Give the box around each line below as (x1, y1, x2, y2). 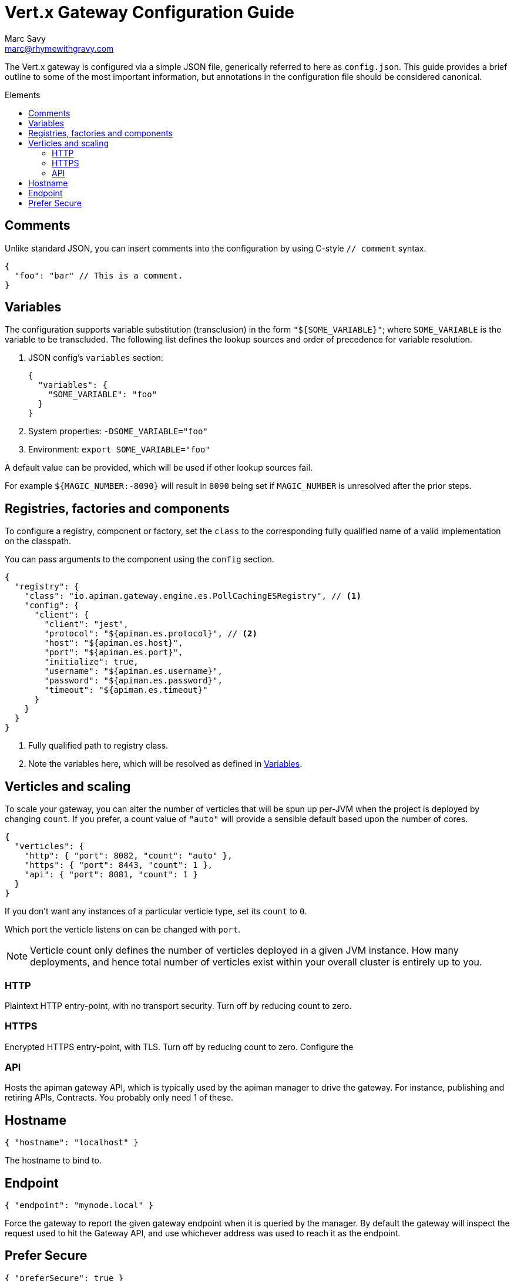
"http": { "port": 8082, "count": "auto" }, (24, 851, 233, 861)
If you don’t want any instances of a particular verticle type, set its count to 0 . (5, 906, 307, 917)
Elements (5, 89, 41, 100)
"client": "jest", (44, 619, 129, 629)
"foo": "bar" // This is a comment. (14, 270, 183, 280)
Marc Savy (5, 33, 46, 43)
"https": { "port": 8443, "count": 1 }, (24, 860, 213, 870)
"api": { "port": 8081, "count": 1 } (24, 870, 198, 880)
